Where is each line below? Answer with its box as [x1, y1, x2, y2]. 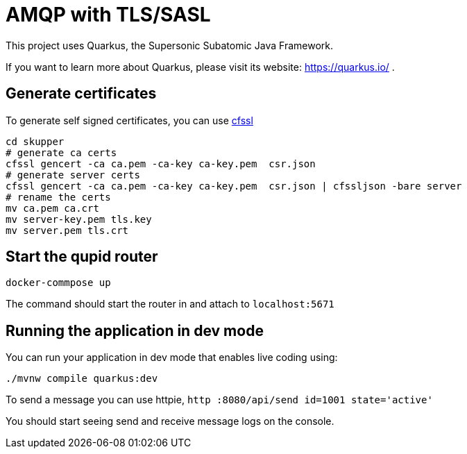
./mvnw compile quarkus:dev [6, 373, 158, 385]
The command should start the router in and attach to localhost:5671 [6, 298, 334, 310]
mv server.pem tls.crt [6, 224, 129, 236]
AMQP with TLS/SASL [6, 3, 211, 26]
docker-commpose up [6, 277, 111, 289]
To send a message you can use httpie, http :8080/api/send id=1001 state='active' [6, 394, 433, 406]
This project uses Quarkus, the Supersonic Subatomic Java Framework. [6, 39, 333, 51]
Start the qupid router [6, 248, 158, 266]
